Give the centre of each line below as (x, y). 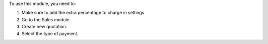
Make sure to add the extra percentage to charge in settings (83, 13)
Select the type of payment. (50, 33)
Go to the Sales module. (46, 19)
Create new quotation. (44, 27)
